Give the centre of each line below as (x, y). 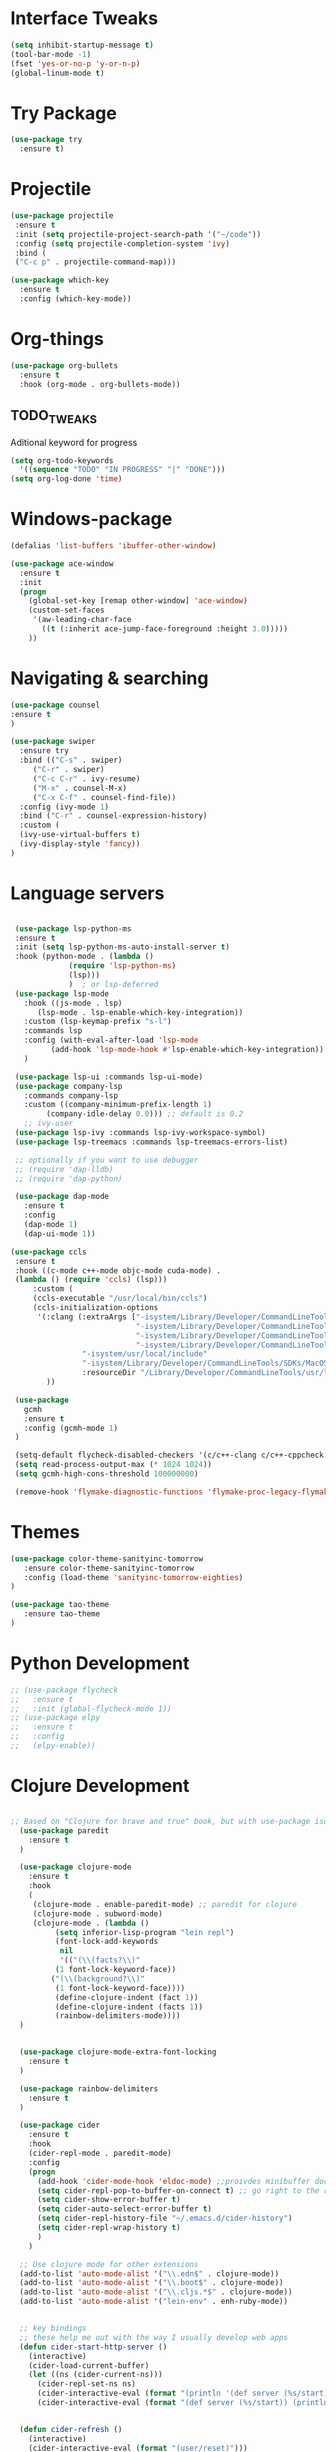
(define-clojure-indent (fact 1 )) (126, 1997)
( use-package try (46, 140)
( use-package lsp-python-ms (73, 928)
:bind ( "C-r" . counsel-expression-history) (113, 816)
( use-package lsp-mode (62, 993)
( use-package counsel (55, 705)
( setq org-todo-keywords (62, 460)
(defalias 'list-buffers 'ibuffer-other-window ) (113, 546)
